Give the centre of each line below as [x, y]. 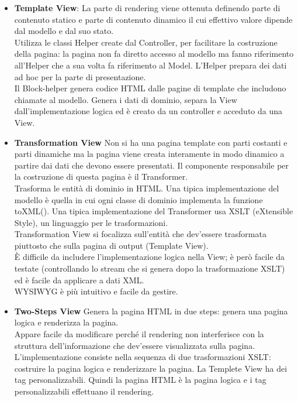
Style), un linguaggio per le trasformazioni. [91, 222]
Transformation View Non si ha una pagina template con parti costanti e [151, 142]
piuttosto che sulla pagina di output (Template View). [111, 245]
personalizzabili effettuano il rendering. [84, 391]
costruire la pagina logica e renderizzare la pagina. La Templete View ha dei [151, 368]
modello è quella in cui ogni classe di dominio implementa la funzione [138, 199]
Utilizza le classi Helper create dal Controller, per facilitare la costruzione [146, 42]
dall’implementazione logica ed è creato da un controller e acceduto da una [148, 111]
